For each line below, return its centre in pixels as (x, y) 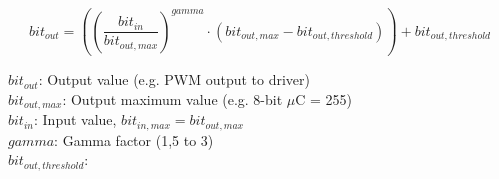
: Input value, (75, 119)
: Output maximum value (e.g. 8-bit (172, 98)
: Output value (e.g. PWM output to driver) (174, 79)
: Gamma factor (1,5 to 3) (134, 139)
